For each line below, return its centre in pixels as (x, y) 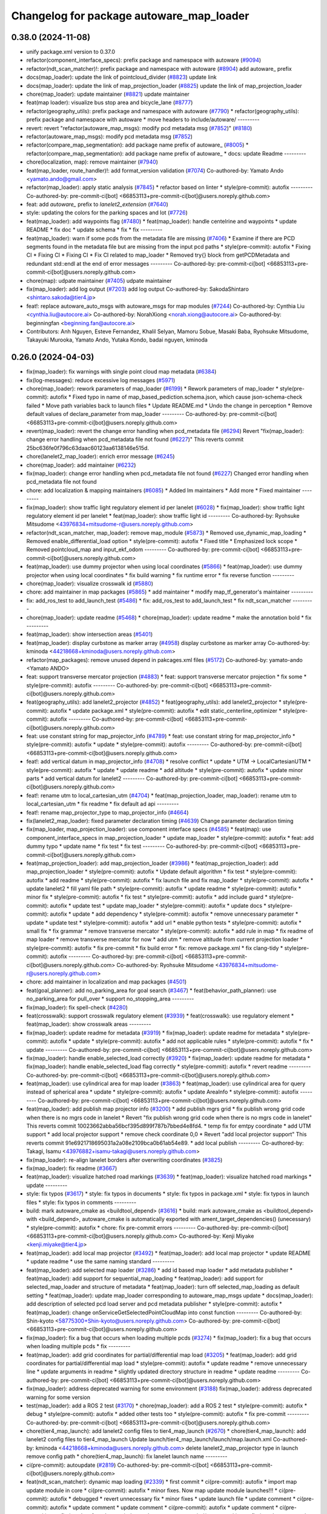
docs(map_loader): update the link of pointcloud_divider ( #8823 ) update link (122, 77)
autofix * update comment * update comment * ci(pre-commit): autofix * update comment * (164, 1507)
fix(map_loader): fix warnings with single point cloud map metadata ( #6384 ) (121, 372)
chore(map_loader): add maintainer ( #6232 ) (81, 465)
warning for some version (58, 1397)
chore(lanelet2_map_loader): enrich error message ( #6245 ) (101, 457)
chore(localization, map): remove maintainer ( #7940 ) (92, 162)
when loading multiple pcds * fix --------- (78, 1346)
